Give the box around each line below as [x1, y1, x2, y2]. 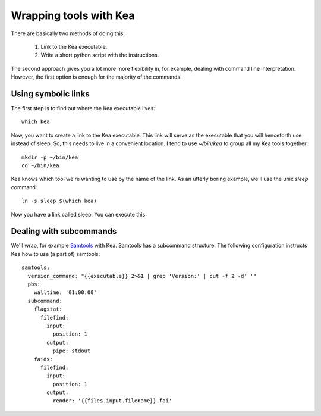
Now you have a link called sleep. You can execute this [11, 211, 146, 218]
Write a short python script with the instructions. [40, 51, 159, 59]
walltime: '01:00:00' [33, 289, 97, 296]
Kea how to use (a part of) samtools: [11, 250, 100, 257]
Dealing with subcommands [11, 226, 117, 236]
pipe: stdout [52, 348, 91, 354]
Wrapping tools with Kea [11, 9, 135, 22]
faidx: [33, 356, 53, 362]
